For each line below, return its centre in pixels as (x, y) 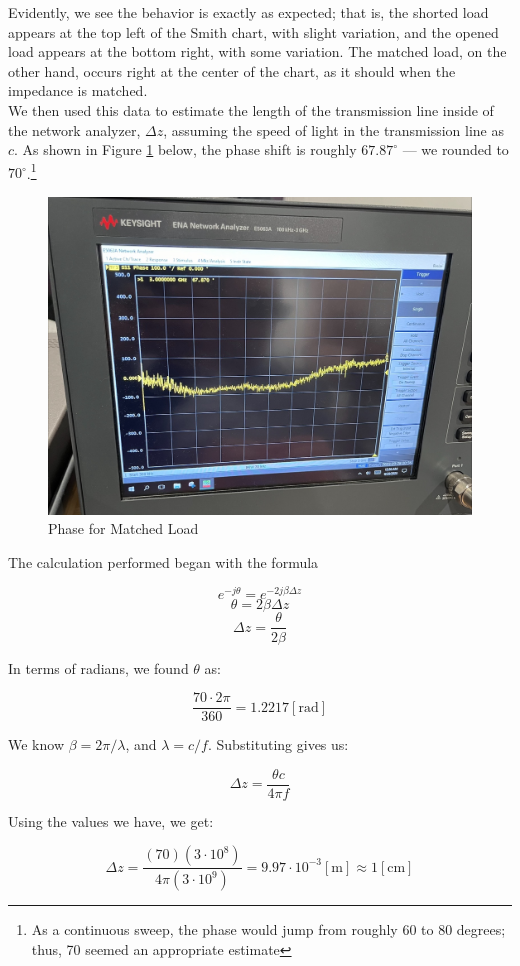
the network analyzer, (74, 129)
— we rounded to (455, 149)
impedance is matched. (78, 90)
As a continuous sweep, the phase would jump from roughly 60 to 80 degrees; (268, 929)
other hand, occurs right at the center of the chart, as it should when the (232, 70)
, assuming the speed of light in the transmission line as (333, 129)
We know (36, 744)
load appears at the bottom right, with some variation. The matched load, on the (257, 51)
